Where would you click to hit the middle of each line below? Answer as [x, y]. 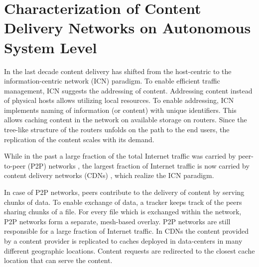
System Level [51, 47]
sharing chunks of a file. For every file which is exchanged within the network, [123, 212]
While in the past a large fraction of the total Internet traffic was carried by [120, 156]
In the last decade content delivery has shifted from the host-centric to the [118, 71]
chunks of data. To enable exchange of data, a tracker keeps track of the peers [123, 202]
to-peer [15, 165]
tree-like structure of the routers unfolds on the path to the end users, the [117, 130]
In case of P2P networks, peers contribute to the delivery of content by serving [124, 192]
